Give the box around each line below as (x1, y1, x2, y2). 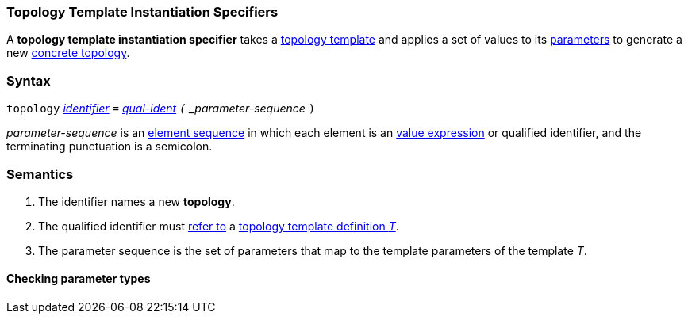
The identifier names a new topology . (38, 194, 235, 208)
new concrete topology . (6, 46, 130, 60)
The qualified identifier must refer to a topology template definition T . (38, 219, 399, 233)
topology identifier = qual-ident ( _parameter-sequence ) (6, 101, 316, 116)
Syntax (6, 72, 51, 89)
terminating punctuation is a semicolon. (6, 139, 213, 154)
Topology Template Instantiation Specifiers (6, 4, 279, 20)
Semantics (6, 166, 74, 182)
